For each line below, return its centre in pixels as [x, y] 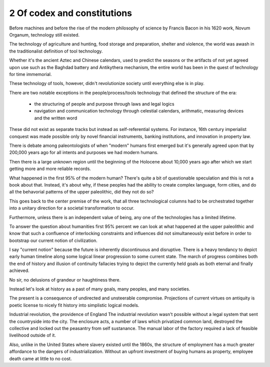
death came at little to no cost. [40, 358]
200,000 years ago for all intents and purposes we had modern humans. [84, 152]
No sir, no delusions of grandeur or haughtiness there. [65, 279]
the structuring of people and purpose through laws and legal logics [104, 104]
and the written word [56, 118]
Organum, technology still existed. [44, 34]
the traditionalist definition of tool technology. [56, 51]
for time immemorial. [30, 74]
